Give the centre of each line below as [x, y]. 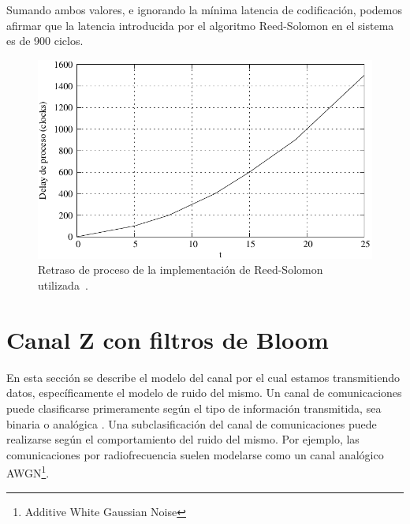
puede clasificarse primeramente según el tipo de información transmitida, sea [194, 408]
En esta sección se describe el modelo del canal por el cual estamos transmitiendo [203, 377]
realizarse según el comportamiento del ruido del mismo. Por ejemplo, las [183, 439]
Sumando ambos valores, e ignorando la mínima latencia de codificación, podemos [204, 9]
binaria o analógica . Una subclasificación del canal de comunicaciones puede [192, 423]
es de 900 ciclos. [45, 41]
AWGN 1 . [28, 472]
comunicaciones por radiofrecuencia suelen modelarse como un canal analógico [195, 454]
